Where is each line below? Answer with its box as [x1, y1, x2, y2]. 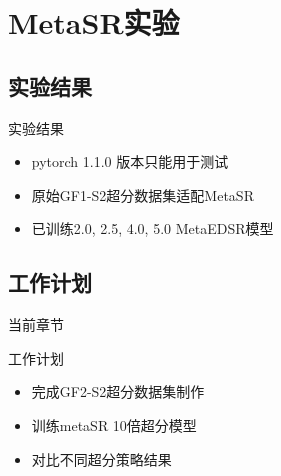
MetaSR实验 [8, 2, 180, 43]
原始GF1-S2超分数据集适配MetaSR [31, 184, 254, 205]
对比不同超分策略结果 [31, 448, 172, 469]
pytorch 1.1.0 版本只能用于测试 [31, 151, 229, 172]
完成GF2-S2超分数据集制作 [31, 381, 205, 402]
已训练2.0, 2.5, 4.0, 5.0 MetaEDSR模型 [31, 218, 274, 239]
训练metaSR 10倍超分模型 [31, 414, 197, 435]
